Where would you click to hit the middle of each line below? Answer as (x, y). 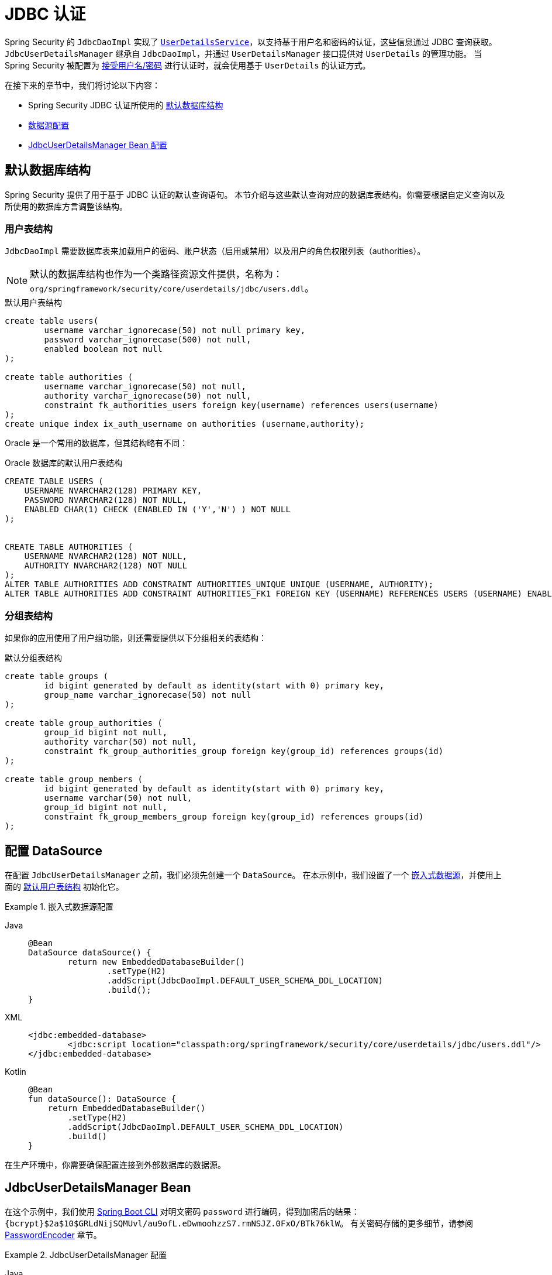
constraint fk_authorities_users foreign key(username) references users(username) (241, 405)
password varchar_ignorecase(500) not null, (148, 340)
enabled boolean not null (103, 349)
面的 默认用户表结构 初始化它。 (64, 886)
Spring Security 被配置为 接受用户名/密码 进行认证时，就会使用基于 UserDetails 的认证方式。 (188, 65)
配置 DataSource (54, 851)
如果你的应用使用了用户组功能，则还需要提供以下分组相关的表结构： (136, 638)
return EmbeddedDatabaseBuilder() (127, 1108)
